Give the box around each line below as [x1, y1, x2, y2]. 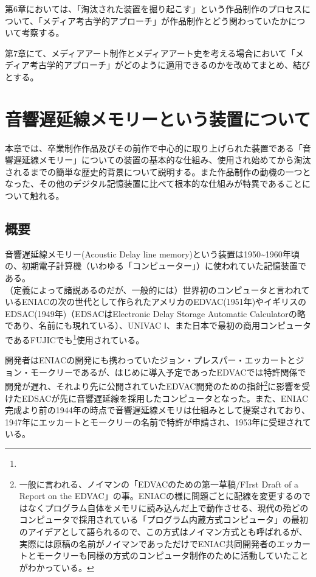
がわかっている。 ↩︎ [19, 561, 94, 573]
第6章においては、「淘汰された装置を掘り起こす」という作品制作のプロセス [5, 2, 303, 15]
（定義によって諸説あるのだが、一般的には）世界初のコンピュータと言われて [5, 283, 310, 296]
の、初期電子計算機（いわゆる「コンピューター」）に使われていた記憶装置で [5, 259, 306, 272]
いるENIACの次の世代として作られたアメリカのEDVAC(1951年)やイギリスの [5, 295, 307, 308]
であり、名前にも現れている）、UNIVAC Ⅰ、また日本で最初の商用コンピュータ [5, 319, 311, 332]
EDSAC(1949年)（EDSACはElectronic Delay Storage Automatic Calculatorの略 [5, 307, 306, 320]
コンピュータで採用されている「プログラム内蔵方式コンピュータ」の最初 [19, 513, 308, 526]
